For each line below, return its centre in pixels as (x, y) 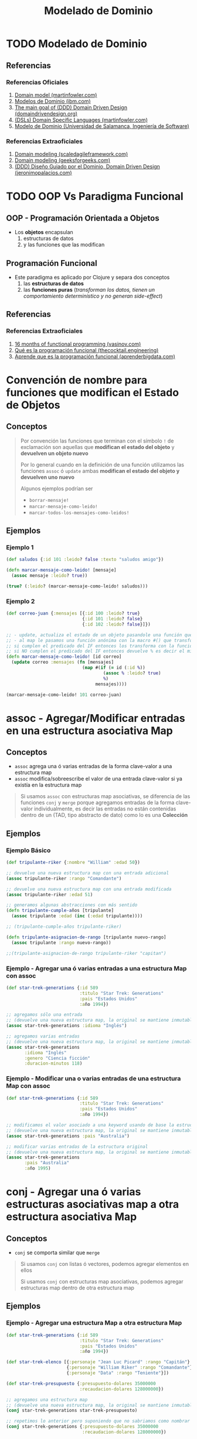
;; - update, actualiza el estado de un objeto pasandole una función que (99, 635)
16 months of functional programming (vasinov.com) (78, 344)
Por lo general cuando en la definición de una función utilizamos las (102, 464)
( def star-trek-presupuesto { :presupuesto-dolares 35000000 (81, 1383)
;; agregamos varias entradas (43, 1036)
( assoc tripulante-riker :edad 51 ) (50, 894)
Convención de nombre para (77, 380)
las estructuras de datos (53, 283)
